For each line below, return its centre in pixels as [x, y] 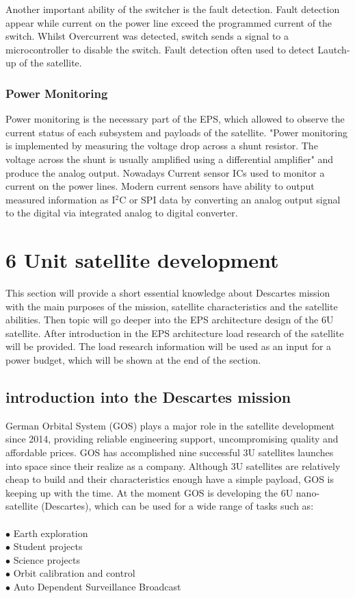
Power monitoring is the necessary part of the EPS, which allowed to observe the [175, 119]
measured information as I [61, 199]
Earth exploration [51, 533]
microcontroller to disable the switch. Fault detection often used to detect [160, 49]
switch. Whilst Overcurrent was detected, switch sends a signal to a [147, 36]
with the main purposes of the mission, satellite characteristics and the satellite [172, 306]
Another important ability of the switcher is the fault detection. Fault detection [173, 9]
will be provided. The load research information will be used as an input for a [169, 346]
